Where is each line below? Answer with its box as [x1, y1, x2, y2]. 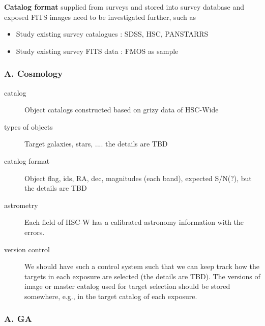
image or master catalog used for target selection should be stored [24, 281, 230, 291]
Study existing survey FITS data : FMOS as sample [16, 45, 179, 56]
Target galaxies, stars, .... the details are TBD [24, 138, 168, 149]
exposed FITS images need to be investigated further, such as [4, 11, 196, 22]
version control [4, 244, 50, 254]
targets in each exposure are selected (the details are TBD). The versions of [24, 271, 260, 281]
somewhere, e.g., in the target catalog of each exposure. [24, 290, 197, 301]
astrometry [4, 199, 38, 210]
